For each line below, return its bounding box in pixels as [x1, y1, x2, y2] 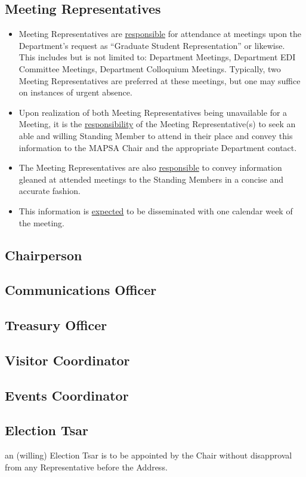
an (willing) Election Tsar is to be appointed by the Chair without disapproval [5, 449, 292, 461]
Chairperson [5, 245, 82, 264]
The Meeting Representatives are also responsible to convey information [18, 161, 282, 174]
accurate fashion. [18, 184, 81, 197]
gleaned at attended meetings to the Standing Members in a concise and [18, 173, 283, 185]
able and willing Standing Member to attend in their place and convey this [18, 129, 293, 141]
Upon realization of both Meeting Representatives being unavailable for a [18, 106, 288, 118]
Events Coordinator [5, 386, 129, 404]
